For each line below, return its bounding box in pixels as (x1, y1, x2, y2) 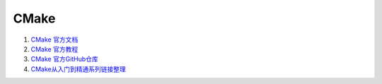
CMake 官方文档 (30, 35, 79, 44)
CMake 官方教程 (30, 44, 79, 53)
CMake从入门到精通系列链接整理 (30, 64, 127, 73)
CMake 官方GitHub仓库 (30, 55, 98, 64)
